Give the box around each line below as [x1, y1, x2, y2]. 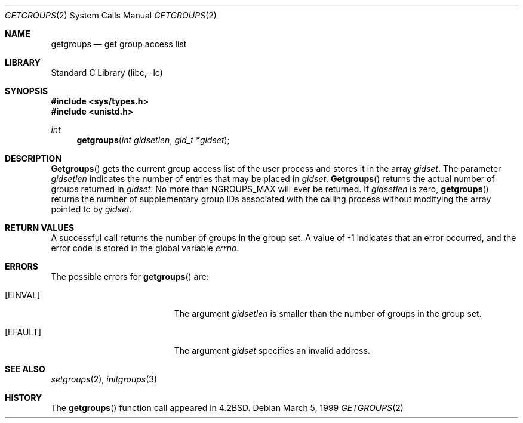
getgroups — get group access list [51, 39, 187, 49]
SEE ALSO [5, 364, 45, 374]
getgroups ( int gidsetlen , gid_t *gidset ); [76, 135, 230, 145]
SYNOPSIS [5, 86, 48, 96]
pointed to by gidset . [51, 204, 132, 214]
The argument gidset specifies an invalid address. [174, 345, 370, 356]
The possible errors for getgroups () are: [51, 271, 209, 282]
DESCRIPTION [5, 153, 62, 163]
